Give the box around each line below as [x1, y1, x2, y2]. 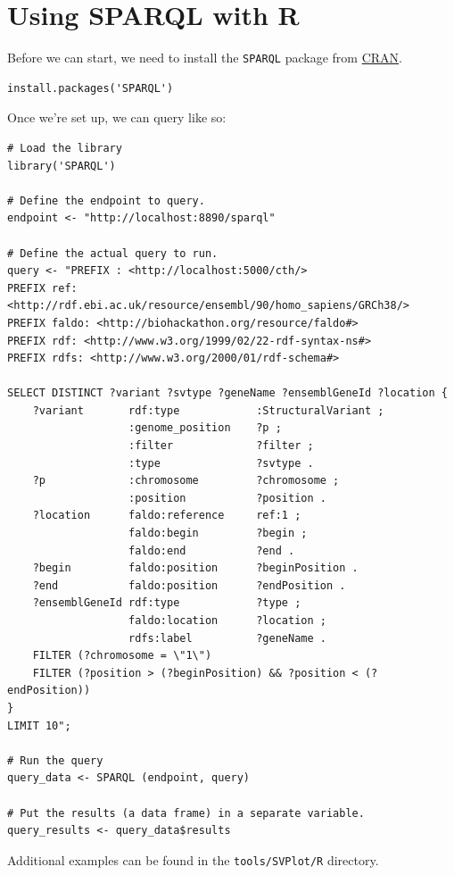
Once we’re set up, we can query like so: [7, 108, 227, 127]
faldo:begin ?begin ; [128, 527, 308, 540]
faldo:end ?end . [128, 544, 295, 557]
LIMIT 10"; [7, 719, 71, 732]
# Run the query [7, 754, 103, 767]
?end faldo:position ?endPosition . [32, 579, 346, 592]
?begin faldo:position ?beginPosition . [32, 562, 359, 575]
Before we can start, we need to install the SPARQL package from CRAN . [7, 48, 402, 67]
